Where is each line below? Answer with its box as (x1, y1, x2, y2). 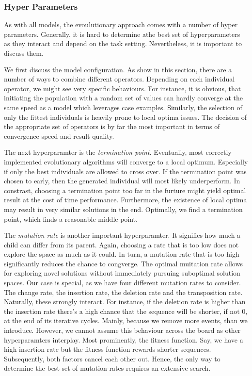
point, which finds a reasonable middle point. (4, 213, 138, 224)
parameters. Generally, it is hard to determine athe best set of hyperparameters (4, 29, 240, 39)
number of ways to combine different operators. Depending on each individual (4, 74, 235, 84)
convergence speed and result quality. (4, 131, 114, 141)
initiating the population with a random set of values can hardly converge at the (4, 93, 243, 103)
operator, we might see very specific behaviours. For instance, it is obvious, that (4, 83, 241, 93)
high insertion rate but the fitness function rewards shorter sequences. (4, 344, 211, 354)
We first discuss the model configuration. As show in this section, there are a (4, 64, 232, 74)
